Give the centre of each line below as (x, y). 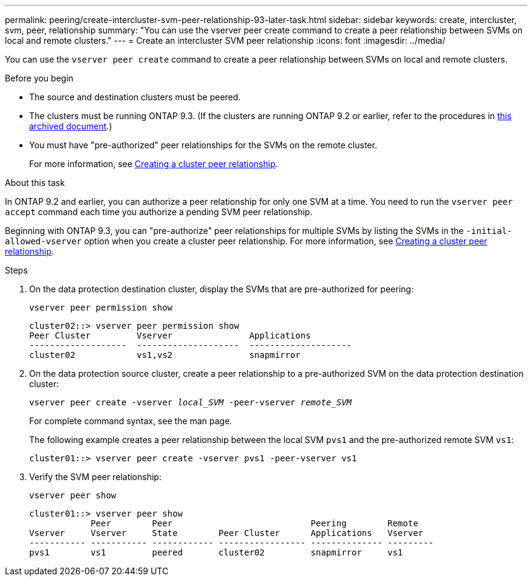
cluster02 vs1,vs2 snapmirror (165, 355)
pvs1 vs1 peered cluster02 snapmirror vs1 (216, 552)
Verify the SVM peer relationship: (95, 477)
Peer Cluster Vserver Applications (170, 335)
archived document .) (71, 126)
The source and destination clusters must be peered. (135, 97)
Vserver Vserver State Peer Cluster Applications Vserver (227, 533)
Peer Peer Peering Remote (254, 523)
